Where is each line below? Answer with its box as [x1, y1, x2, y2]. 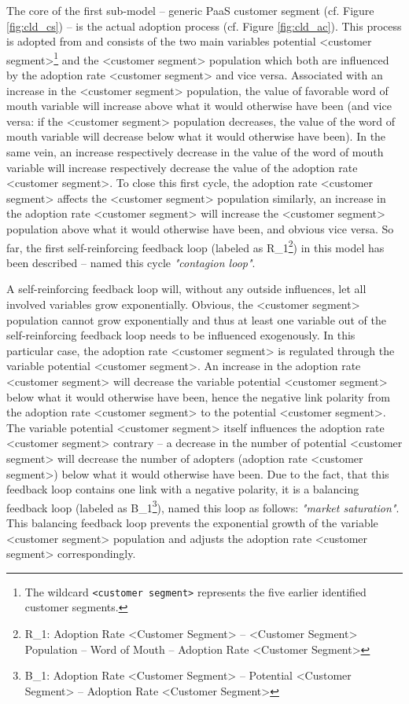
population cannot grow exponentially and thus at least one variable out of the [6, 311, 386, 328]
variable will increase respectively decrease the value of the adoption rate [6, 159, 358, 175]
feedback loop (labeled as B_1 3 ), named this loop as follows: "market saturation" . [6, 497, 400, 515]
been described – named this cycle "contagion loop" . [6, 254, 256, 270]
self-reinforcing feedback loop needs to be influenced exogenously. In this [6, 327, 356, 343]
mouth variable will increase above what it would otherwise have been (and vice [6, 97, 392, 114]
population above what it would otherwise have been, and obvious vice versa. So [6, 220, 394, 236]
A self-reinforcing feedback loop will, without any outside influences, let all [6, 280, 367, 297]
